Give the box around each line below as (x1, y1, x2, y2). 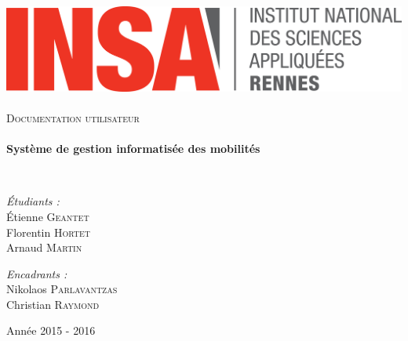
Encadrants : (6, 265, 67, 281)
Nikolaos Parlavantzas (6, 281, 118, 297)
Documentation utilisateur (6, 109, 140, 125)
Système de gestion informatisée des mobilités (6, 140, 260, 157)
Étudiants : (6, 193, 60, 209)
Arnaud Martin (6, 239, 82, 256)
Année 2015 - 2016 (6, 322, 96, 339)
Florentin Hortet (6, 223, 90, 240)
